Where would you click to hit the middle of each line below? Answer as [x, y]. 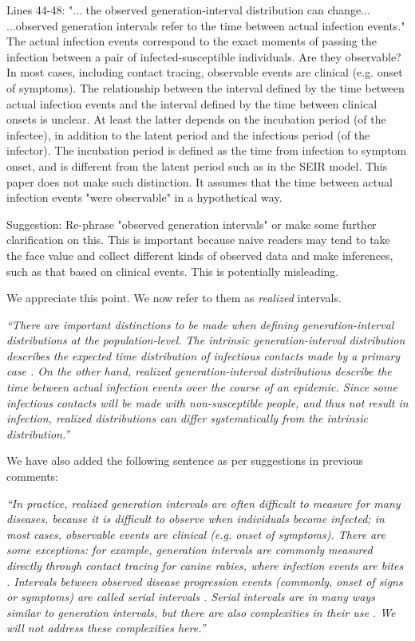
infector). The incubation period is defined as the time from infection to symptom [207, 150]
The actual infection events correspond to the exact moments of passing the [192, 41]
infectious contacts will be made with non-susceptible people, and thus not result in [207, 402]
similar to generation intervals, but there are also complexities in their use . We [201, 612]
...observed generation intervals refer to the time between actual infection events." [206, 25]
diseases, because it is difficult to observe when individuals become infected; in [196, 519]
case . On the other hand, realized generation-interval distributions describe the [199, 371]
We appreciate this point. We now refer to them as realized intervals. [174, 298]
